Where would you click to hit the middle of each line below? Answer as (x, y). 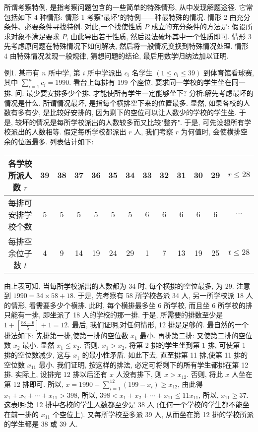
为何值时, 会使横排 (211, 132)
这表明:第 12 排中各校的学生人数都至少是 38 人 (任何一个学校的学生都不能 (123, 404)
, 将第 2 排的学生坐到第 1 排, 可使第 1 (185, 345)
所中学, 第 (64, 72)
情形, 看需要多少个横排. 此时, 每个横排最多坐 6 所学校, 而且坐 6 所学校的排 (131, 305)
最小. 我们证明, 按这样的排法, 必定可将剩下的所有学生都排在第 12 (143, 364)
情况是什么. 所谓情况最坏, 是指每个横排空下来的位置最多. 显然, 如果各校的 (124, 102)
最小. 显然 (38, 345)
